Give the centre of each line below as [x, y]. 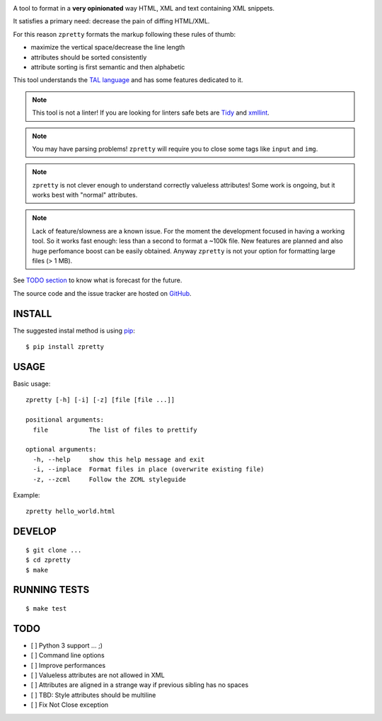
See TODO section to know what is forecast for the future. [98, 280]
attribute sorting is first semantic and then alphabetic [108, 67]
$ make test [46, 608]
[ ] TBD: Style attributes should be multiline [93, 695]
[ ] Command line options [68, 655]
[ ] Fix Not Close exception [70, 705]
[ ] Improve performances [68, 665]
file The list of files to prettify [115, 429]
